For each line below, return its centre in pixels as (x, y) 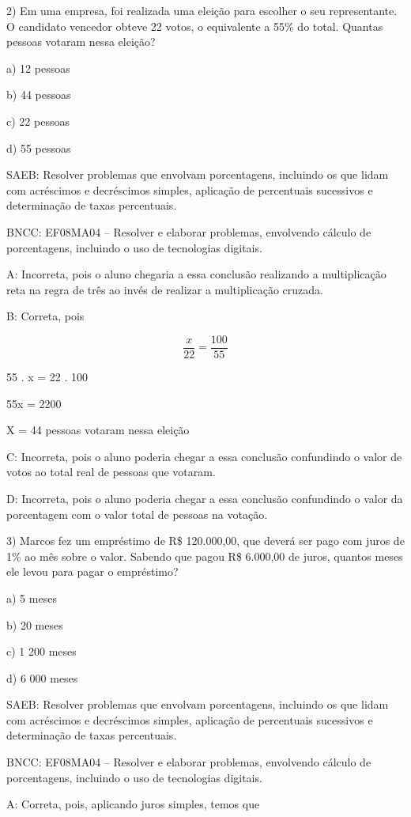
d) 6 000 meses (42, 677)
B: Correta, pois (45, 316)
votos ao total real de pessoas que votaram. (111, 472)
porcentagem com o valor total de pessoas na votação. (137, 514)
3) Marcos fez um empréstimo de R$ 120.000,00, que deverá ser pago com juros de (205, 541)
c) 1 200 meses (41, 651)
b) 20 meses (35, 624)
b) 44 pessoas (39, 95)
